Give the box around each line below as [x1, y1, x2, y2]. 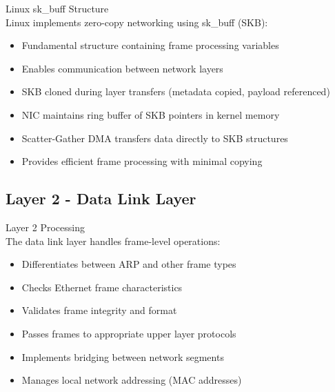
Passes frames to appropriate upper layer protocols [21, 326, 236, 340]
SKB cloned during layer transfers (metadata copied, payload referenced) [21, 84, 330, 99]
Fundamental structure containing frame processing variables [21, 38, 279, 52]
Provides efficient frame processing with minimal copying [21, 154, 263, 168]
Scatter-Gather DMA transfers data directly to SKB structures [21, 130, 288, 145]
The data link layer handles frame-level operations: [6, 233, 221, 248]
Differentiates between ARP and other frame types [21, 257, 236, 271]
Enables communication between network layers [21, 61, 223, 75]
